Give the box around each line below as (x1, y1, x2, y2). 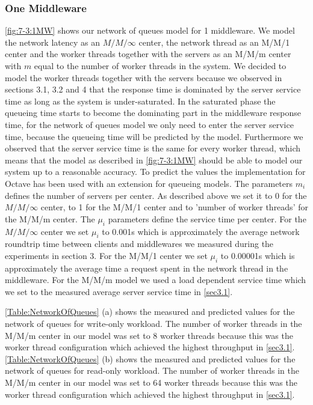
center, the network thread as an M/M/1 (138, 35, 290, 48)
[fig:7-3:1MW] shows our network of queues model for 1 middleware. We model (5, 24, 295, 37)
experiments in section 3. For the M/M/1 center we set (5, 249, 208, 261)
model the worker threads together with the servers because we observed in (5, 71, 282, 84)
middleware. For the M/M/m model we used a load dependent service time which (5, 273, 306, 286)
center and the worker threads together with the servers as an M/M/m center (5, 47, 291, 60)
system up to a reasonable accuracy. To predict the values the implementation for (5, 165, 306, 178)
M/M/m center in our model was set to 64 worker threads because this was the (5, 376, 297, 389)
